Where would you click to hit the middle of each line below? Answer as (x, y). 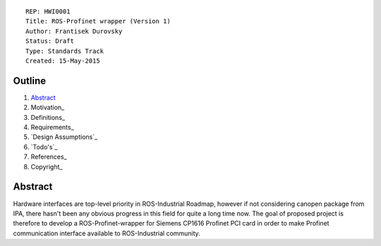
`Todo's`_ (44, 147)
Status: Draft (50, 41)
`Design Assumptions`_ (64, 137)
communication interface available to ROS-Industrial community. (107, 233)
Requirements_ (52, 128)
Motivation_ (48, 107)
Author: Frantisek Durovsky (74, 31)
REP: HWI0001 (48, 12)
